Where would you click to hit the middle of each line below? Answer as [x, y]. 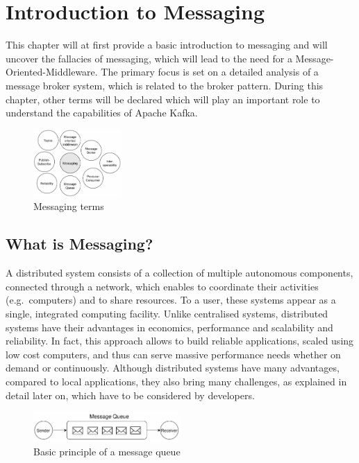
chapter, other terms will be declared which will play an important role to [163, 99]
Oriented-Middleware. [52, 72]
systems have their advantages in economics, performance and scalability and [169, 327]
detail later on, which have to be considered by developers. [130, 395]
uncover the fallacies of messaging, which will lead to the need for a [149, 58]
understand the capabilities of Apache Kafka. [102, 113]
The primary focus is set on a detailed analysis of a [210, 72]
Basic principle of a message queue [107, 452]
